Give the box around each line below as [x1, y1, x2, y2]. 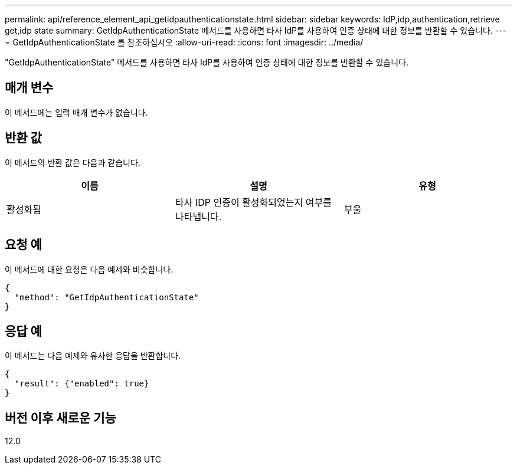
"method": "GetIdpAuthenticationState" [14, 292, 199, 302]
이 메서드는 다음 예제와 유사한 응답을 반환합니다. [5, 350, 181, 361]
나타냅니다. [175, 210, 222, 222]
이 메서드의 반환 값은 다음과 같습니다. [5, 157, 140, 168]
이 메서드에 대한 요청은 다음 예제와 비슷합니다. [5, 264, 174, 274]
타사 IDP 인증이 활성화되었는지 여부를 [175, 196, 332, 208]
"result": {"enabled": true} [14, 379, 149, 389]
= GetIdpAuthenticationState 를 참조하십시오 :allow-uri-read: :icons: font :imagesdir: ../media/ [5, 37, 364, 47]
